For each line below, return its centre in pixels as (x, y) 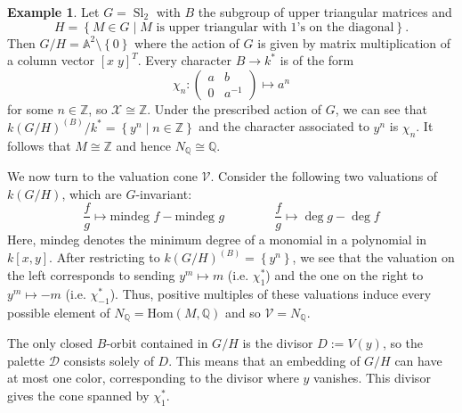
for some (30, 108)
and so (243, 312)
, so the (403, 342)
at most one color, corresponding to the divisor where (153, 378)
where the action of (187, 42)
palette (26, 360)
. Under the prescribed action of (235, 108)
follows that (39, 145)
